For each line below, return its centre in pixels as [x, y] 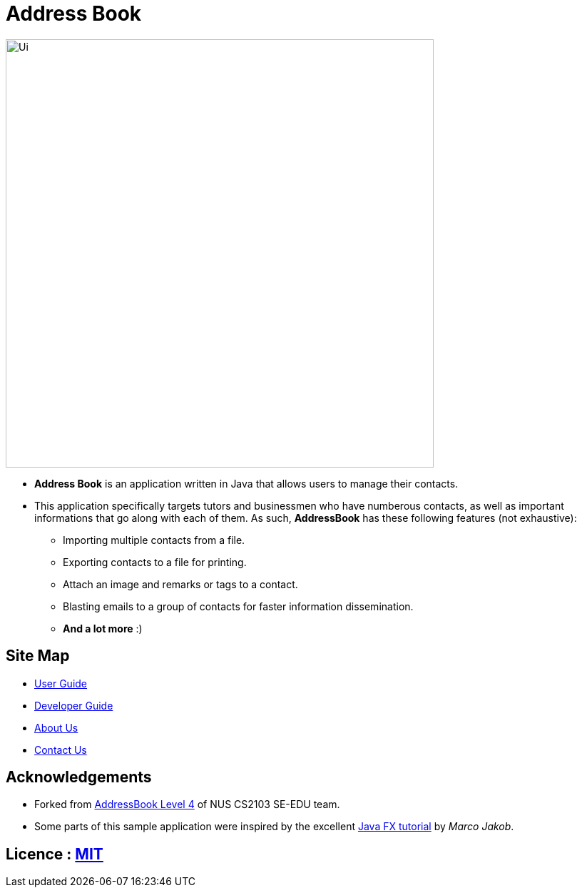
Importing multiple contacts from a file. [154, 540]
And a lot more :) [103, 628]
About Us [56, 727]
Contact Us [61, 750]
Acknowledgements [79, 777]
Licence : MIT [55, 854]
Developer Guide [74, 705]
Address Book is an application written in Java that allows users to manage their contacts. [246, 483]
